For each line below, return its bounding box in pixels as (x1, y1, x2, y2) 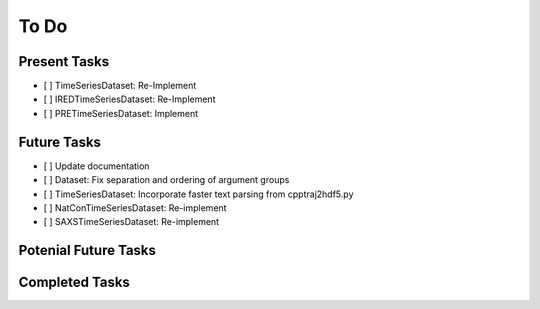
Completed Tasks (18, 274, 130, 291)
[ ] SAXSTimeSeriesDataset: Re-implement (43, 216, 220, 228)
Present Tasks (18, 53, 110, 70)
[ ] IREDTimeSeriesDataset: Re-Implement (43, 93, 216, 105)
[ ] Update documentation (43, 160, 150, 172)
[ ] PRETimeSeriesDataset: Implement (43, 107, 199, 119)
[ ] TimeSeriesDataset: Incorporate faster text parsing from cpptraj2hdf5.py (43, 188, 354, 200)
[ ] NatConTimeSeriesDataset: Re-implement (43, 201, 227, 214)
